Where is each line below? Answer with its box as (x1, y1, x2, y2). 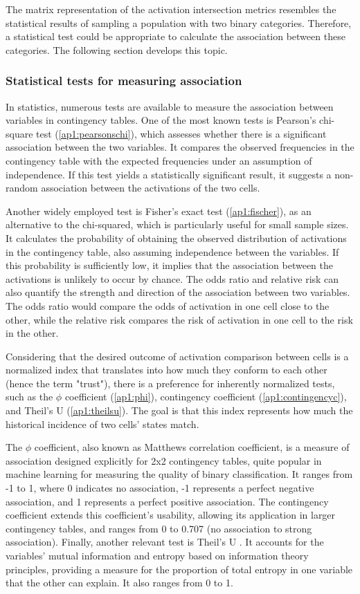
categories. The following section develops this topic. (6, 42, 228, 57)
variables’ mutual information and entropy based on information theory (6, 548, 309, 562)
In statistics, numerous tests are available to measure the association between (6, 99, 334, 113)
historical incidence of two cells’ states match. (6, 416, 199, 431)
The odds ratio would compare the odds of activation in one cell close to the (6, 298, 330, 313)
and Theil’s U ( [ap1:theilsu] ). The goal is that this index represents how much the (6, 403, 353, 418)
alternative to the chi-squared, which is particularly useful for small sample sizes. (6, 217, 349, 232)
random (6, 180, 38, 195)
